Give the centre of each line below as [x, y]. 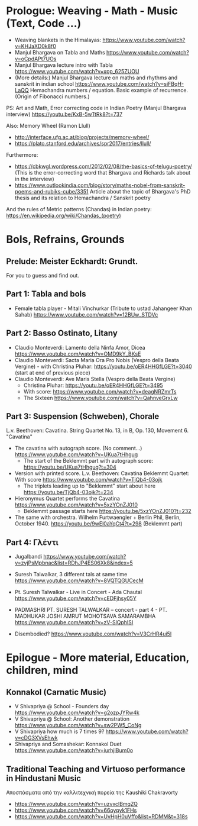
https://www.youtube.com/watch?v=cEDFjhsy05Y [76, 598]
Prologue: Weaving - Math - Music [92, 11]
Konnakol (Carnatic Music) [56, 692]
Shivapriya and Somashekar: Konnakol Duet [68, 744]
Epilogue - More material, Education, [98, 658]
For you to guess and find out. [43, 275]
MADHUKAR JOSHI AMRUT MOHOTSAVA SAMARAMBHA [85, 616]
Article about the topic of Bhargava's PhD [140, 191]
